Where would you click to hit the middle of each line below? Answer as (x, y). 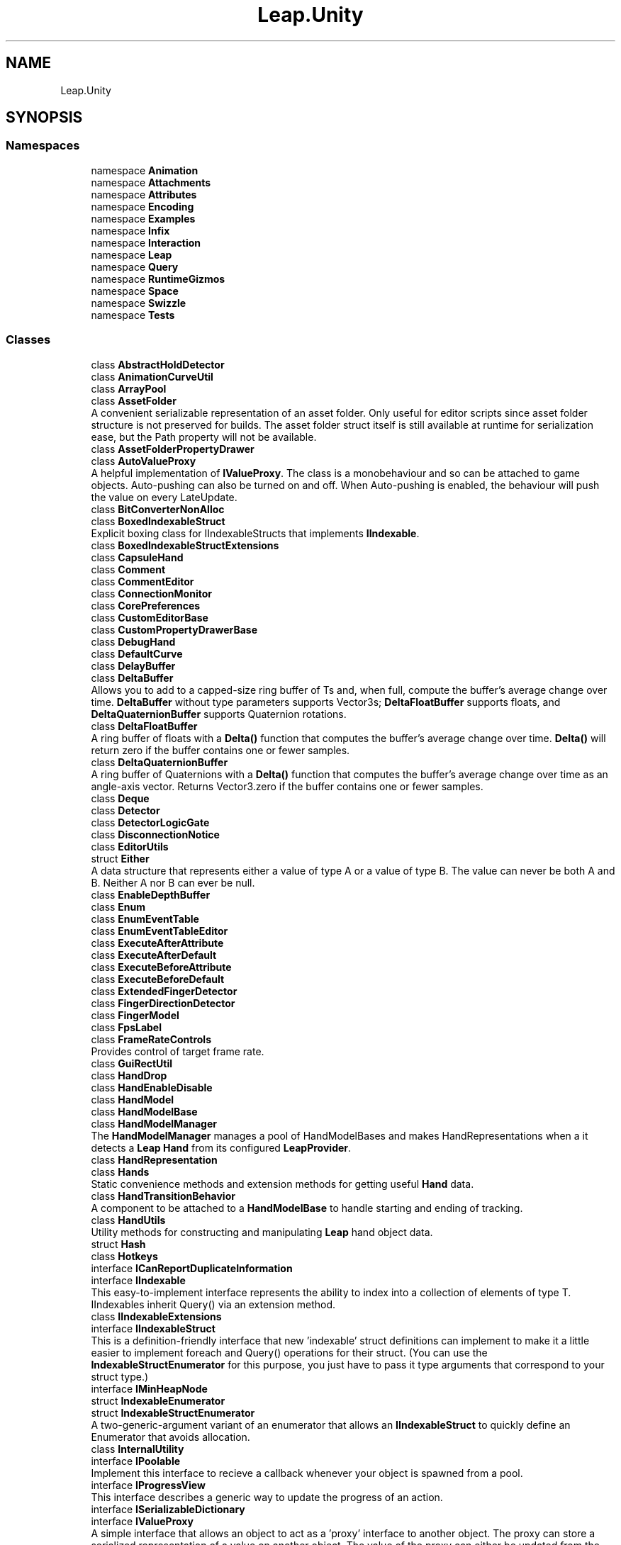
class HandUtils (128, 1220)
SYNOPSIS (44, 118)
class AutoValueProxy (144, 461)
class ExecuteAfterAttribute (157, 943)
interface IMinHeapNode (149, 1388)
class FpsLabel (126, 1027)
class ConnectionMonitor (151, 593)
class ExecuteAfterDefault (154, 955)
